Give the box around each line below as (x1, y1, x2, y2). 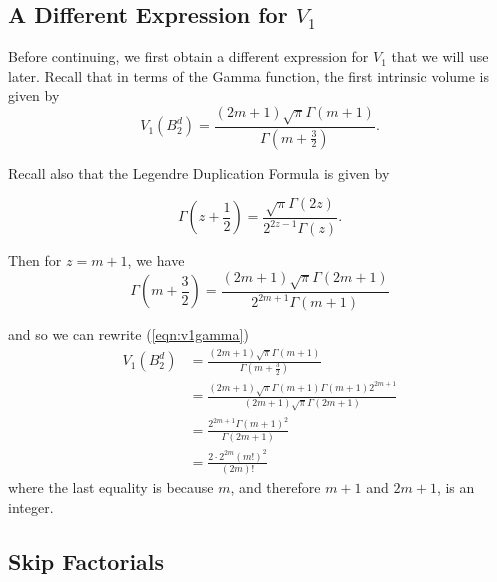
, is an (436, 477, 475, 498)
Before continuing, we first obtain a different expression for (8, 46, 369, 67)
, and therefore (230, 477, 321, 498)
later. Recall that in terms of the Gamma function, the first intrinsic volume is (8, 65, 490, 86)
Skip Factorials (8, 545, 165, 576)
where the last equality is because (8, 477, 214, 498)
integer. (8, 496, 54, 517)
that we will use (391, 46, 489, 67)
